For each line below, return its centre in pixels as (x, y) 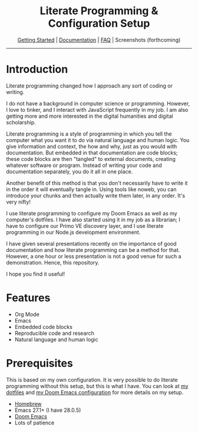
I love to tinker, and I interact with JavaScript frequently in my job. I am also (97, 109)
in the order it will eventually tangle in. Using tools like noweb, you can (91, 189)
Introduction (37, 70)
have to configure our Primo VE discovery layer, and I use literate (85, 225)
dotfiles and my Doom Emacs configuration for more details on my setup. (95, 392)
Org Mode (27, 314)
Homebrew (28, 404)
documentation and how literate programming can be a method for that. (93, 250)
